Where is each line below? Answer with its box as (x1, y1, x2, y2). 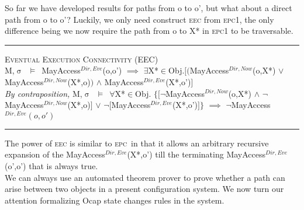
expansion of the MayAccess (5, 148, 105, 160)
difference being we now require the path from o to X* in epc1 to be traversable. (5, 24, 293, 37)
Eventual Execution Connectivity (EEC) (5, 52, 158, 65)
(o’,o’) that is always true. (5, 160, 98, 172)
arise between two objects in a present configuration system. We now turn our (5, 183, 284, 195)
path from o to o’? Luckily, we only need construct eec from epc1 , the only (5, 13, 274, 25)
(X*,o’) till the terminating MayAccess (127, 148, 266, 160)
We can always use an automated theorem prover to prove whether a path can (5, 171, 285, 183)
